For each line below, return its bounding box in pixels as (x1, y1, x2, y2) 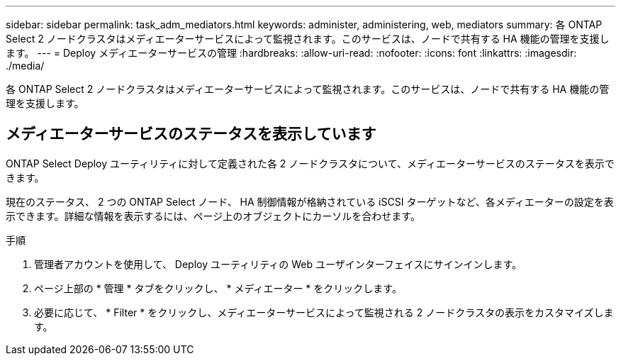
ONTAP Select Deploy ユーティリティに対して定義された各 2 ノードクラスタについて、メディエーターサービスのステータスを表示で (6, 157, 615, 170)
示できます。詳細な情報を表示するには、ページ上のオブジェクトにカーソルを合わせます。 (6, 209, 420, 222)
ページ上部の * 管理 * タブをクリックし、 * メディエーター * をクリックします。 (34, 282, 402, 294)
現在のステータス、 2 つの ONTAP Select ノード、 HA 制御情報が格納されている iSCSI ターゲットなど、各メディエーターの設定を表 (6, 195, 614, 208)
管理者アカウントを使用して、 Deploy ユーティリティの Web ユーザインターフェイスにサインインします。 (34, 257, 522, 270)
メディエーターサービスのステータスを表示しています (6, 125, 376, 143)
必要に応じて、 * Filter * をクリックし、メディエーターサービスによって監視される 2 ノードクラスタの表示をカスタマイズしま (34, 306, 614, 318)
